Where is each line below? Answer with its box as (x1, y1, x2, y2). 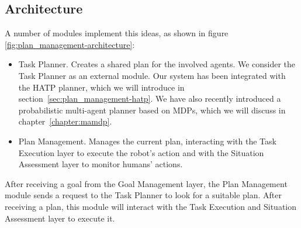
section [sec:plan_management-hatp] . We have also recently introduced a (18, 92, 281, 105)
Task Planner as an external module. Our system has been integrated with (18, 69, 286, 81)
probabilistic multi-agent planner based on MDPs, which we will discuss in (18, 103, 286, 116)
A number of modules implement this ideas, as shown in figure (5, 27, 229, 39)
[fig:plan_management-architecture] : (5, 38, 135, 50)
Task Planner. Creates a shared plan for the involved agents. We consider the (18, 58, 296, 70)
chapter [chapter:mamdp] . (18, 115, 112, 127)
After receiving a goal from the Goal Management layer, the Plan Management (5, 177, 288, 189)
